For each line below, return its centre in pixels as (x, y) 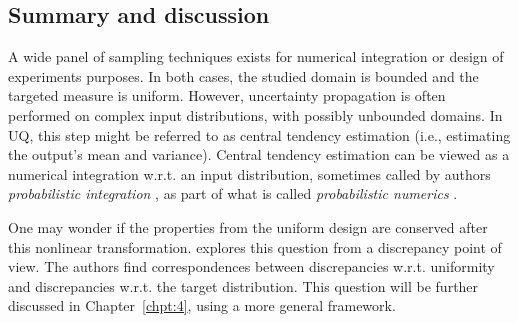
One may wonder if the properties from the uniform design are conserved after (248, 226)
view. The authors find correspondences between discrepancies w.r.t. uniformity (251, 266)
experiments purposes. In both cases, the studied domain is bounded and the (243, 75)
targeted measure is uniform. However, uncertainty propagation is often (227, 95)
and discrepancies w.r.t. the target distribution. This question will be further (243, 285)
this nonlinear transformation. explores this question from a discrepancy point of (255, 246)
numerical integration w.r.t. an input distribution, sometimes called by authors (249, 173)
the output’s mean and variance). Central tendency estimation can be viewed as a (259, 154)
